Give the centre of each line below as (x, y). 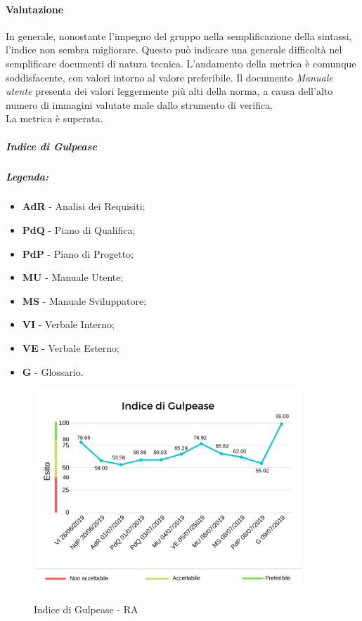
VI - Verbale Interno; (68, 324)
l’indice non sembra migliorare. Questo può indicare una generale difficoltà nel (174, 50)
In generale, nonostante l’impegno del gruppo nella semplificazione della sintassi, (179, 35)
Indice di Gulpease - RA (86, 609)
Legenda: (27, 176)
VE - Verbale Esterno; (71, 348)
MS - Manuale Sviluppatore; (84, 300)
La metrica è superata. (54, 118)
